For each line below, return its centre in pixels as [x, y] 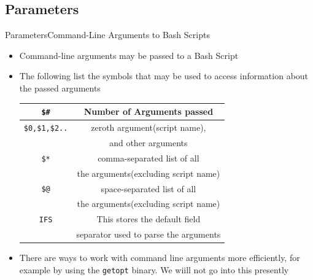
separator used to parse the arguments [149, 234]
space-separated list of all [149, 188]
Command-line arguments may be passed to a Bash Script [129, 55]
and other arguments [149, 142]
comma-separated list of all [149, 157]
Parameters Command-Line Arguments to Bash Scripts [107, 35]
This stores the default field [149, 219]
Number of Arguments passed [149, 111]
